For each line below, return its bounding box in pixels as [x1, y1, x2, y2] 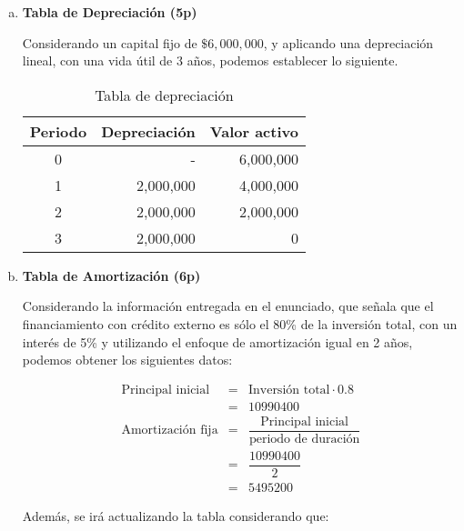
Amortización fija [121, 424, 218, 437]
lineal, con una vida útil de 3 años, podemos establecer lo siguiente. [22, 51, 398, 70]
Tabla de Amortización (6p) [22, 265, 201, 285]
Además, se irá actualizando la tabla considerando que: [22, 506, 329, 526]
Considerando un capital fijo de [22, 33, 197, 52]
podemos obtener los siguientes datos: [22, 350, 233, 369]
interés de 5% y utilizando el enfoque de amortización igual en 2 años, [22, 332, 413, 351]
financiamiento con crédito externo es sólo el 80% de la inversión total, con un [22, 314, 458, 333]
